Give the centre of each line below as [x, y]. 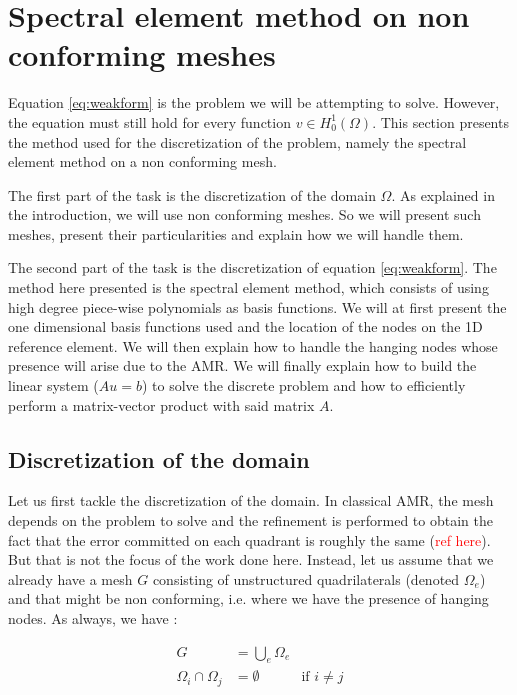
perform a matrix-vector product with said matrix [161, 404]
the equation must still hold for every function [149, 121]
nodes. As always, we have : [93, 617]
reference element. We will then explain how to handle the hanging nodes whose [253, 345]
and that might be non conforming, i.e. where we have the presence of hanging [248, 598]
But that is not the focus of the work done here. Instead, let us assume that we [251, 559]
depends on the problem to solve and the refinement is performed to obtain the [250, 520]
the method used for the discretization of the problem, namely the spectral [237, 141]
